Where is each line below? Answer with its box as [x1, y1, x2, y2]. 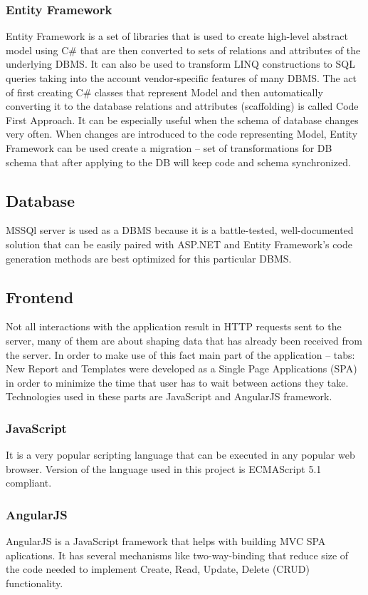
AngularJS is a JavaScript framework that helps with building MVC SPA [6, 534, 326, 549]
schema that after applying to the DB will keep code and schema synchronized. [6, 154, 351, 169]
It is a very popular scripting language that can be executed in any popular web [6, 447, 355, 462]
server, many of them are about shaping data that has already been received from [6, 332, 362, 347]
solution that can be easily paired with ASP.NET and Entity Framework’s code [6, 236, 352, 251]
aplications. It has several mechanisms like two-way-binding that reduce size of [6, 547, 349, 562]
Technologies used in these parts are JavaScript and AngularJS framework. [6, 389, 332, 404]
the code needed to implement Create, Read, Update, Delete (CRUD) [6, 561, 310, 576]
